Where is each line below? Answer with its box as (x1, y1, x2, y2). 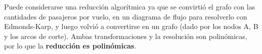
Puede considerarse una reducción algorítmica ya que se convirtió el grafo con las (4, 1, 255, 11)
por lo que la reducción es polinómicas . (4, 40, 137, 51)
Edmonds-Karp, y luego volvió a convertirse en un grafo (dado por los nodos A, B (4, 21, 258, 31)
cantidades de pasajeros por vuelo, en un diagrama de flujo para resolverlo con (4, 11, 247, 21)
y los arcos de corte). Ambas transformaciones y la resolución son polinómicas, (4, 30, 247, 41)
